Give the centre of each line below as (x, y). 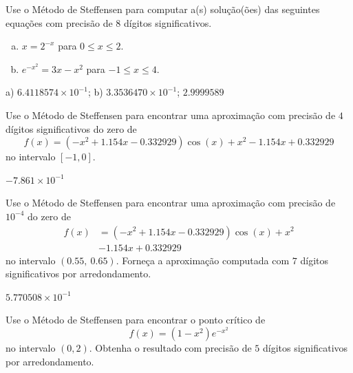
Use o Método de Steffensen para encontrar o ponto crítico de (136, 320)
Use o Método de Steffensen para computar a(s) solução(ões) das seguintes (163, 9)
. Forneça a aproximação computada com (203, 260)
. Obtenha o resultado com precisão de (170, 347)
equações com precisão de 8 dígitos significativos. (109, 22)
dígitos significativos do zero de (71, 128)
